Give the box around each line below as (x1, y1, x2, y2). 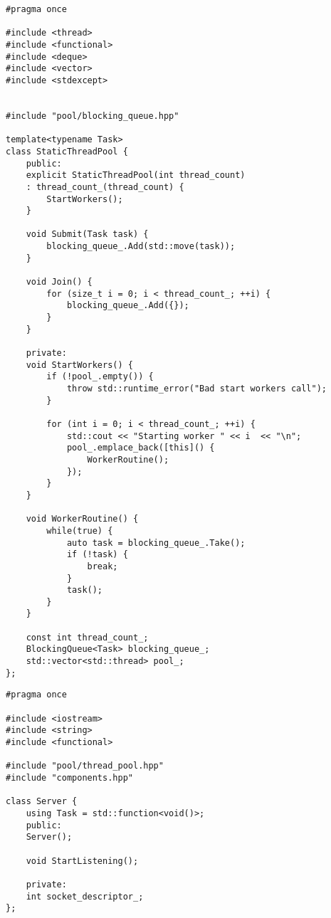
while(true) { (46, 525, 113, 536)
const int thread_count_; (26, 632, 149, 643)
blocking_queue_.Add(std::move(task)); (46, 241, 236, 252)
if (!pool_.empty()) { (46, 371, 154, 382)
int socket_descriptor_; (26, 891, 144, 902)
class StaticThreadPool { (6, 146, 128, 157)
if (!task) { (66, 549, 128, 560)
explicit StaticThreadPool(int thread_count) (26, 170, 246, 181)
